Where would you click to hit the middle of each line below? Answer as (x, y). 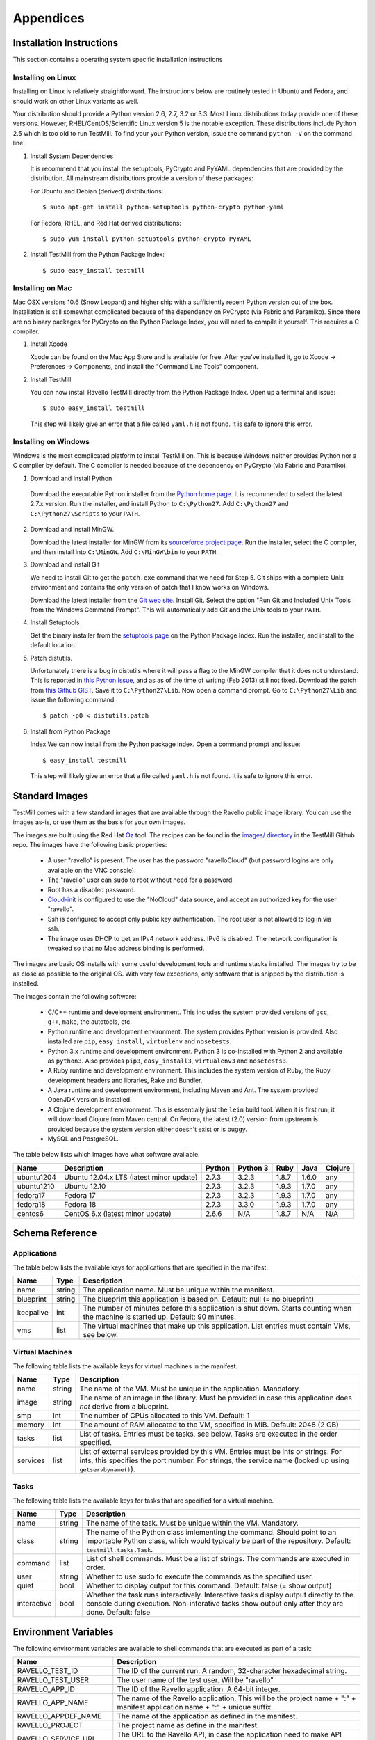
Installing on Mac (42, 288)
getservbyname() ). (107, 1469)
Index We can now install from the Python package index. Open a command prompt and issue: (165, 744)
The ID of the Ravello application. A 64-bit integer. (199, 1689)
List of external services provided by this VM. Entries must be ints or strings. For (211, 1452)
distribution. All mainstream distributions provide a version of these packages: (142, 178)
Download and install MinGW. (72, 530)
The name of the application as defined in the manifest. (207, 1716)
